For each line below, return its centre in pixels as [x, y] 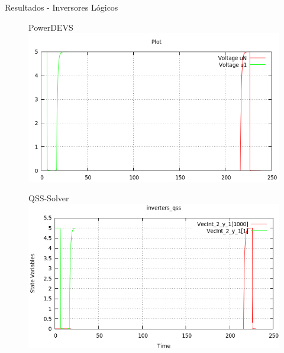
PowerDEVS [51, 27]
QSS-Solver [49, 198]
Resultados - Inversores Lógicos [62, 7]
